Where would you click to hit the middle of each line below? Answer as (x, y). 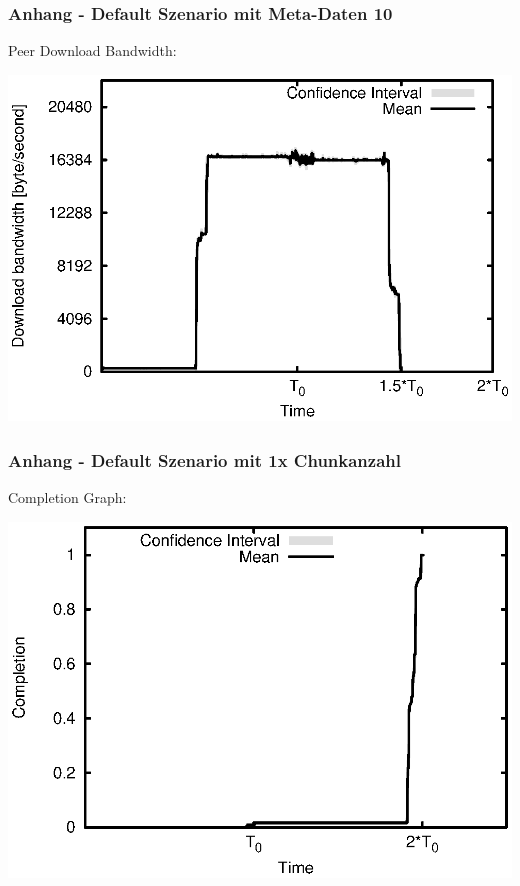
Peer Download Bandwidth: (92, 50)
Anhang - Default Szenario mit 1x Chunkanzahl (204, 459)
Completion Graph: (67, 497)
